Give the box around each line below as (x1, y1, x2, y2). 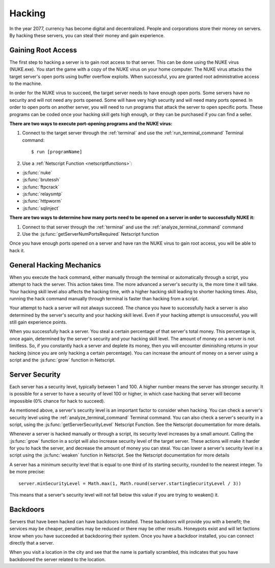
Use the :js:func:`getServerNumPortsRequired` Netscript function (22, 231, 159, 237)
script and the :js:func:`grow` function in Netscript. (9, 357, 116, 363)
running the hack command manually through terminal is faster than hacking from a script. (9, 295, 199, 301)
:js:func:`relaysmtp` (22, 191, 63, 197)
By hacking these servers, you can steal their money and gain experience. (9, 32, 165, 38)
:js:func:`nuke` (22, 169, 52, 176)
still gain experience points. (9, 319, 67, 325)
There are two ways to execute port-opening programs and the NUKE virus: (9, 120, 173, 127)
